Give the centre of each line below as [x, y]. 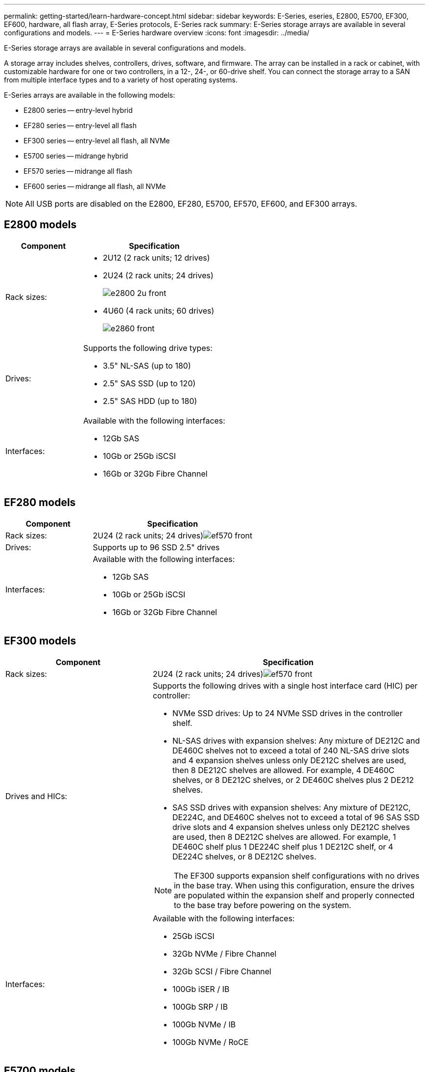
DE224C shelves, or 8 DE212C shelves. [244, 856]
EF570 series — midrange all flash [78, 171]
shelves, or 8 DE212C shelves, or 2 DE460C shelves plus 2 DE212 [293, 780]
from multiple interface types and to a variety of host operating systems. [121, 80]
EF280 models [40, 503]
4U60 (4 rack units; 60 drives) [159, 310]
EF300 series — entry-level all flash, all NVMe [97, 141]
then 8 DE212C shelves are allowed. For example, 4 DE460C [283, 770]
